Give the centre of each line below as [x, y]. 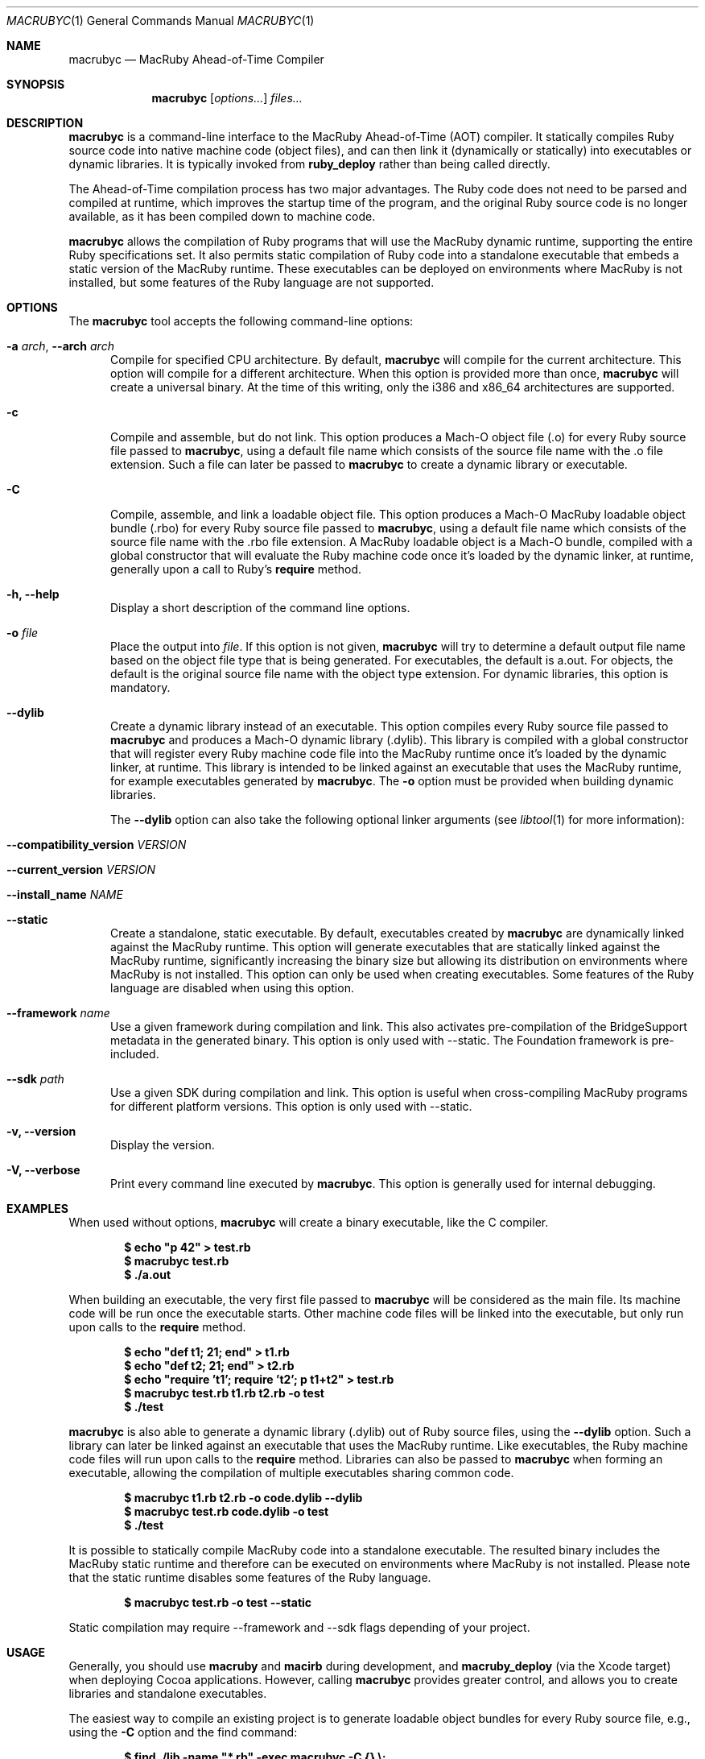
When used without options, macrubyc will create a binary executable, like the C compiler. [309, 1222]
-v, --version [41, 1131]
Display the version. [163, 1145]
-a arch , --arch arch [60, 346]
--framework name [58, 1013]
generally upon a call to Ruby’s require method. [236, 569]
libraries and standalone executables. [168, 1693]
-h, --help [33, 594]
